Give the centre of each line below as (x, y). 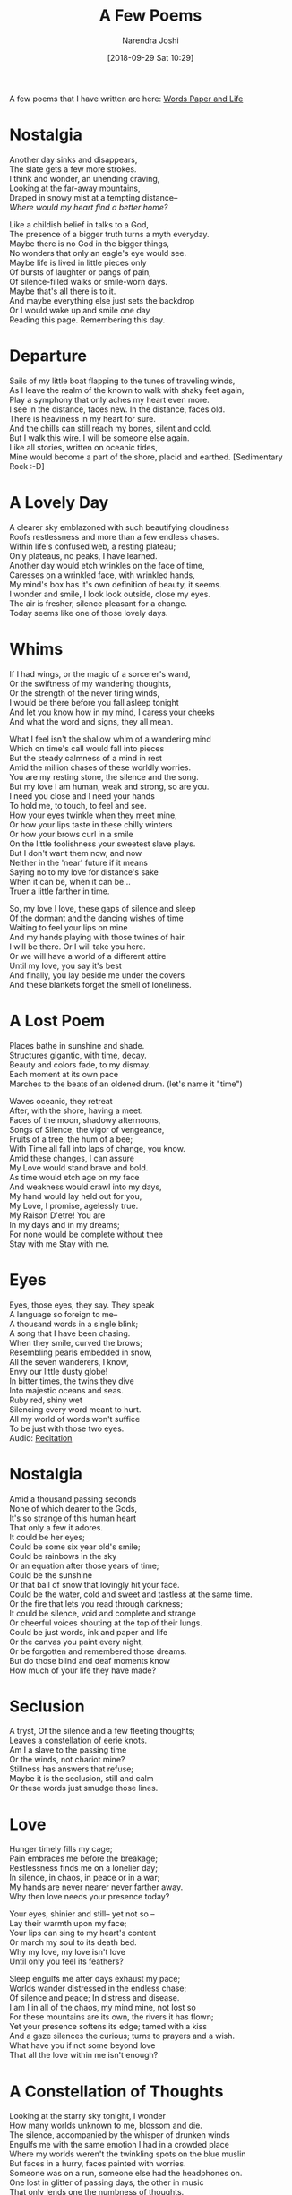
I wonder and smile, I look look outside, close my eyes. (110, 594)
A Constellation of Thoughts (116, 2091)
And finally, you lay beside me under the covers (97, 975)
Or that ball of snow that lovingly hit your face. (94, 1584)
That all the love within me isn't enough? (84, 2055)
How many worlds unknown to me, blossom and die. (106, 2126)
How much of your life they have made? (83, 1670)
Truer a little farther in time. (60, 891)
